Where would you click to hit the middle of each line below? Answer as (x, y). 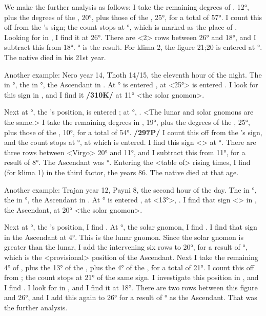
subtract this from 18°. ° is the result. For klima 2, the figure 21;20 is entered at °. (133, 47)
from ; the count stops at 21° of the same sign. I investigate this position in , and (131, 277)
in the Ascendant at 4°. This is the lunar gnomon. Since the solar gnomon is (124, 237)
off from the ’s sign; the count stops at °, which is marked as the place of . (121, 27)
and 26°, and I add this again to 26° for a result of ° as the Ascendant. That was (131, 297)
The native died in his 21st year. (55, 57)
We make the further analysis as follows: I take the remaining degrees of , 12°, (127, 7)
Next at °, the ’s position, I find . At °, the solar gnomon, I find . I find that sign (131, 227)
